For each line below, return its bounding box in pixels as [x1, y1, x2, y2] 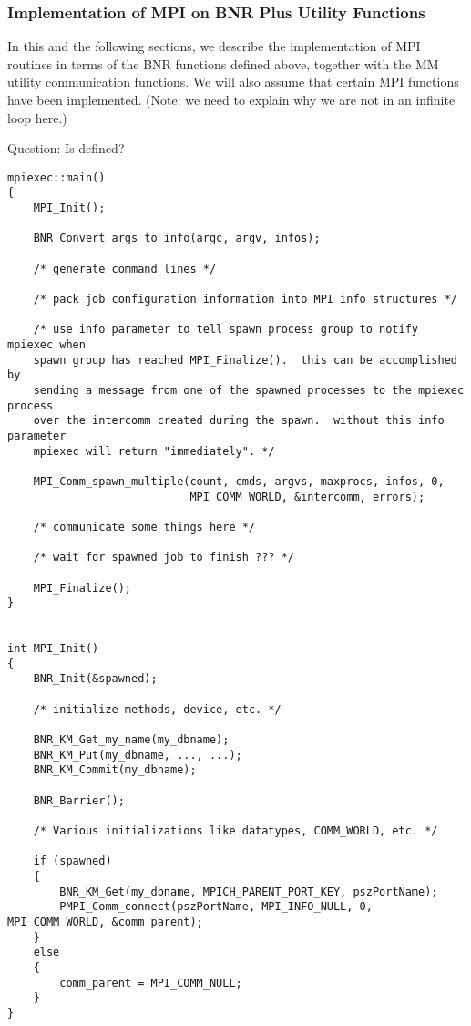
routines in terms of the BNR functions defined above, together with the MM [7, 54, 439, 73]
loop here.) [7, 108, 67, 127]
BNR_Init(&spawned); [33, 672, 158, 686]
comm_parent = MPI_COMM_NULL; [59, 976, 242, 990]
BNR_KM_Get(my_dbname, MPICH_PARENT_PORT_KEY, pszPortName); [59, 885, 438, 898]
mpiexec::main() [7, 171, 106, 184]
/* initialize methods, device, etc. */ [33, 702, 282, 716]
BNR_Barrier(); [33, 793, 125, 807]
